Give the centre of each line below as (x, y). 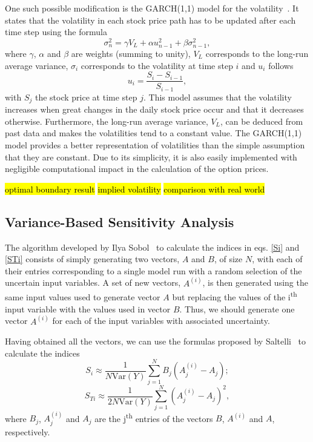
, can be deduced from (262, 121)
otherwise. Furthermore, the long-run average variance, (107, 121)
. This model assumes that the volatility (217, 97)
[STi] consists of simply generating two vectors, (92, 259)
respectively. (28, 431)
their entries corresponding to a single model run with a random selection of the (153, 270)
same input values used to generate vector (83, 297)
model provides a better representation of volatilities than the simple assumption (155, 144)
